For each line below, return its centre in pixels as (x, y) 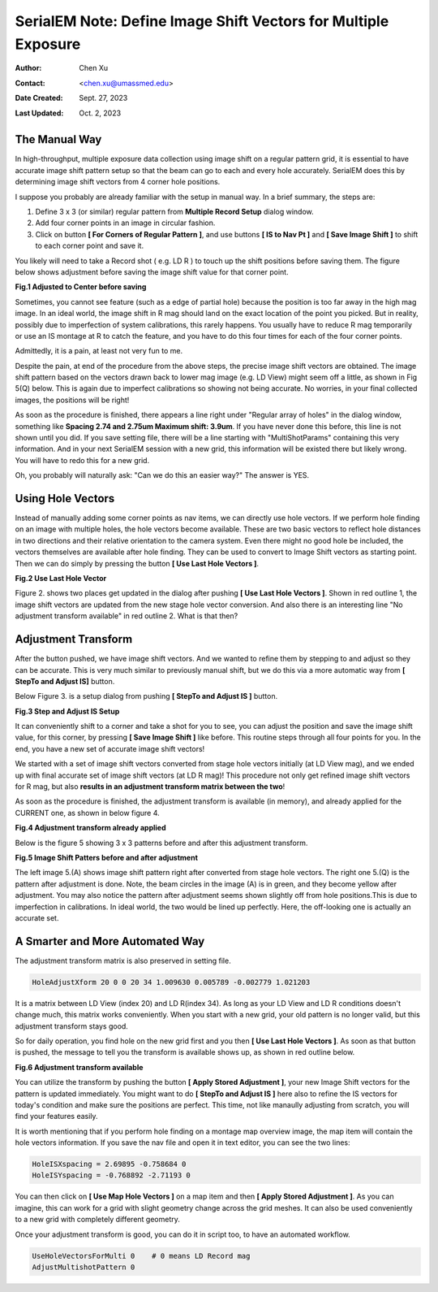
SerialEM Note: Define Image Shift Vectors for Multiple (202, 21)
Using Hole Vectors (65, 499)
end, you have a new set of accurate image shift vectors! (110, 748)
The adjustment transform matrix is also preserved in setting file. (123, 960)
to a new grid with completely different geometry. (97, 1220)
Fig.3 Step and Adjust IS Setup (67, 711)
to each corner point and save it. (90, 246)
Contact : (30, 83)
